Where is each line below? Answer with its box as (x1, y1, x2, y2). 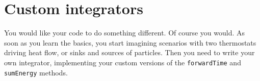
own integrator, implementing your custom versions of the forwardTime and (4, 57, 241, 67)
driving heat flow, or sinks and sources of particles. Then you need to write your (4, 47, 255, 58)
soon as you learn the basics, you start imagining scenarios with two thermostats (4, 37, 256, 48)
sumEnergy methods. (4, 67, 68, 77)
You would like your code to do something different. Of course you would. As (4, 27, 245, 38)
